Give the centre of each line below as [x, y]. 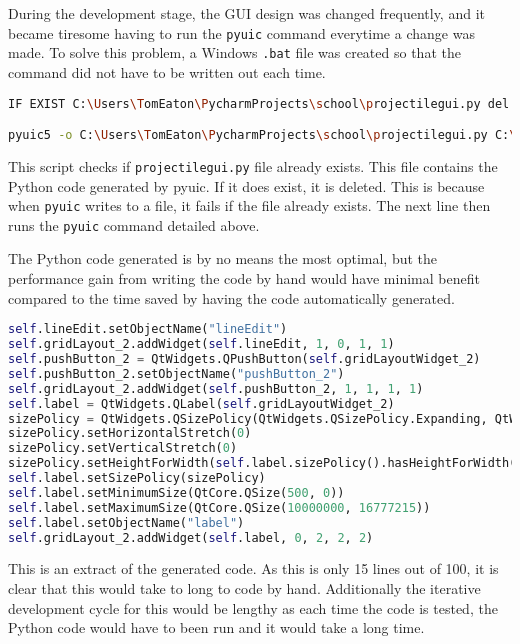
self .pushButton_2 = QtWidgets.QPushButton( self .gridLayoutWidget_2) [244, 359]
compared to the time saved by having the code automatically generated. [231, 297]
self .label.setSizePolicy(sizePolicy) [137, 478]
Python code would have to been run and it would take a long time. [216, 627]
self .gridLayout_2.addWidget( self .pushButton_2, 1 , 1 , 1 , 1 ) [216, 388]
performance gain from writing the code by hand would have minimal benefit [244, 278]
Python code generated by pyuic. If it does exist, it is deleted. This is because [246, 185]
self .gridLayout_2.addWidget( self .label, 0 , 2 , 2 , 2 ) [191, 537]
